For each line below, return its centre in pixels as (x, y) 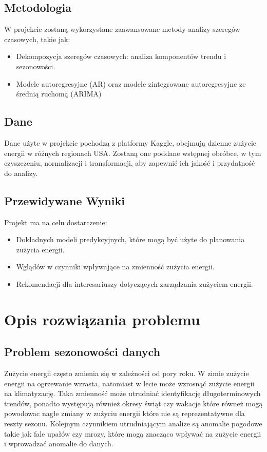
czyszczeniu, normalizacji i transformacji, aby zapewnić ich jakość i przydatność (130, 163)
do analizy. (21, 173)
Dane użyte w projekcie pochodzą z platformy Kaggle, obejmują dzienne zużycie (130, 142)
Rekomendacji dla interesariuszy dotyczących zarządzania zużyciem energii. (135, 283)
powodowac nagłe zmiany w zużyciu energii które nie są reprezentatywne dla (125, 413)
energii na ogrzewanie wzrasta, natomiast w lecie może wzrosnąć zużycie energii (129, 383)
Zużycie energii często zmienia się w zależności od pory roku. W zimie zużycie (127, 373)
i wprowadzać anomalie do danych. (59, 444)
